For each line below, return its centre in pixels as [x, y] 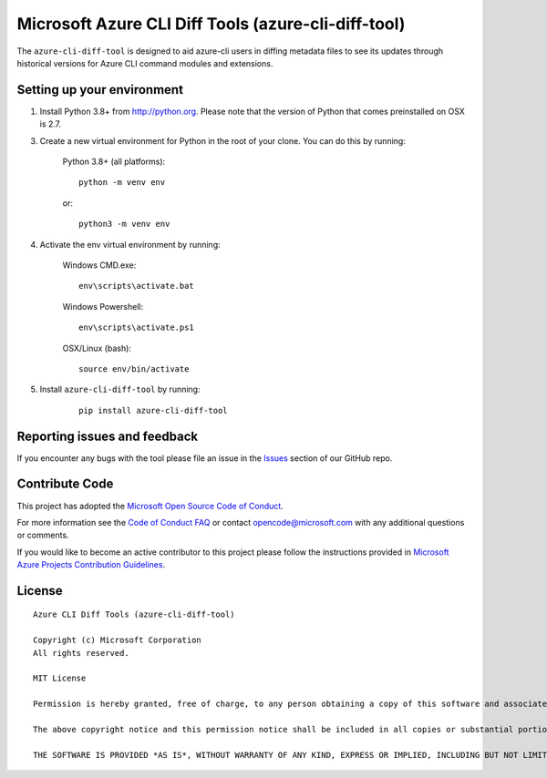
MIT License [60, 678]
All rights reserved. [81, 653]
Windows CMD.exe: [99, 265]
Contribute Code [65, 484]
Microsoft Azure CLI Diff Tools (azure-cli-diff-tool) [211, 24]
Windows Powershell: [103, 306]
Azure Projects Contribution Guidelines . [91, 565]
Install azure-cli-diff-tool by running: [120, 389]
